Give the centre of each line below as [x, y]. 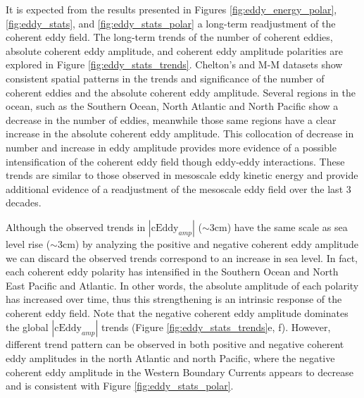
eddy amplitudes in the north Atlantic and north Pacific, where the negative [170, 358]
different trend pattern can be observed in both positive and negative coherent [175, 344]
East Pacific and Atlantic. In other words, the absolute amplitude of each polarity [182, 285]
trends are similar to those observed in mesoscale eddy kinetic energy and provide [182, 175]
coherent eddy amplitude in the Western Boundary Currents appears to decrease [180, 372]
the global [27, 327]
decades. [24, 203]
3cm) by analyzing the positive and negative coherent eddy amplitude [208, 243]
